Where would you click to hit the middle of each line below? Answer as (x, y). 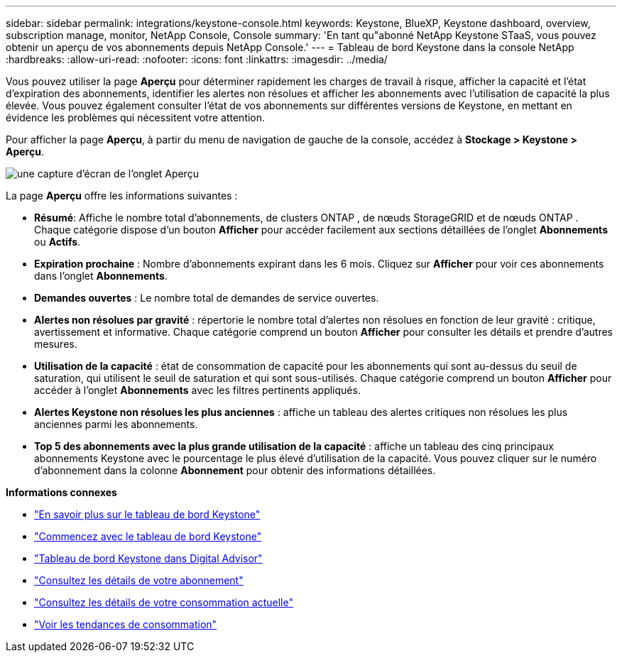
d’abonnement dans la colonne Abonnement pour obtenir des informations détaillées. (235, 470)
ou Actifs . (58, 242)
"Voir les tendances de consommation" (126, 624)
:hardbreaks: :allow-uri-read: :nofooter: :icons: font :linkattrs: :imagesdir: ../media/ (197, 59)
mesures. (56, 344)
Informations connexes (61, 492)
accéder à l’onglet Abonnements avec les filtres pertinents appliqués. (197, 390)
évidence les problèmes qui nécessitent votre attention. (136, 117)
